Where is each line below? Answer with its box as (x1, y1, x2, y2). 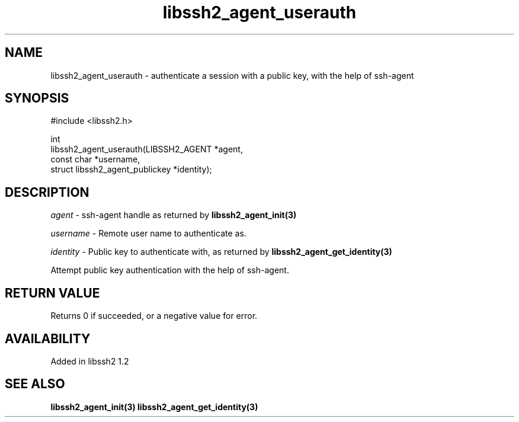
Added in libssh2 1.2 (50, 356, 129, 366)
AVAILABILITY (5, 331, 91, 346)
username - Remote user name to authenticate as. (50, 228, 246, 239)
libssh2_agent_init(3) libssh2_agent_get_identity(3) (50, 401, 258, 412)
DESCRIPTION (5, 184, 89, 200)
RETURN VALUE (5, 285, 100, 300)
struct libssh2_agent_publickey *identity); (50, 164, 212, 175)
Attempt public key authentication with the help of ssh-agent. (50, 265, 289, 276)
